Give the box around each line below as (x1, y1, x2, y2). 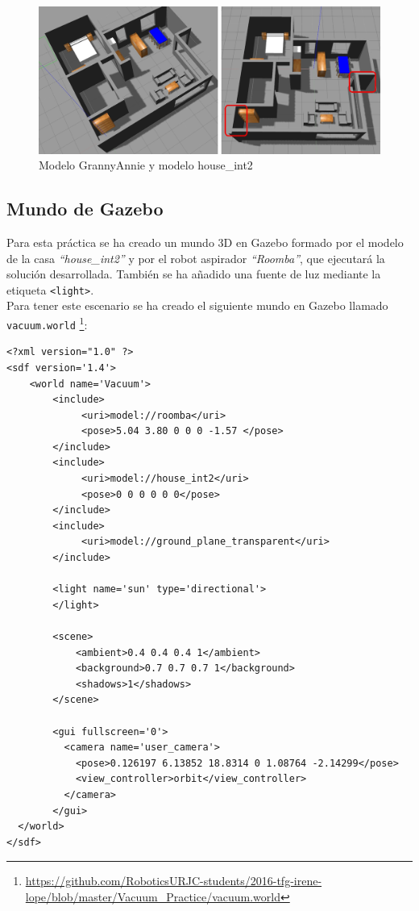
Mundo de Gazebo (6, 196, 164, 221)
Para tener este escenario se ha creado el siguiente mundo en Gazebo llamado (6, 297, 388, 314)
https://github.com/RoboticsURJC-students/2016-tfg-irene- (25, 872, 322, 889)
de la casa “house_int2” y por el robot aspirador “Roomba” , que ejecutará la (6, 249, 385, 266)
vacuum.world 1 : (6, 314, 88, 332)
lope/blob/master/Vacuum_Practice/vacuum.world (25, 888, 280, 905)
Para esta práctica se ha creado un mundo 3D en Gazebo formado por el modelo (6, 233, 404, 250)
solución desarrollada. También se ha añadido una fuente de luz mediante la (6, 265, 381, 282)
